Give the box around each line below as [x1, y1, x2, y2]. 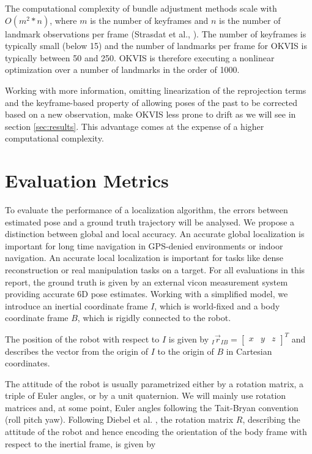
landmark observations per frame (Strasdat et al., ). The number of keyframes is [5, 27, 306, 40]
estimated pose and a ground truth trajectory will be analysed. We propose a [5, 215, 295, 228]
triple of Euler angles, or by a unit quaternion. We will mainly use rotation [5, 389, 286, 402]
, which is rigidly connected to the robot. [77, 311, 231, 324]
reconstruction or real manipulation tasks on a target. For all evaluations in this [5, 263, 305, 276]
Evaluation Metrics [5, 168, 169, 193]
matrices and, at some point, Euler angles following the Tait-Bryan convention [5, 401, 299, 414]
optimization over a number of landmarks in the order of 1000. [5, 63, 240, 76]
